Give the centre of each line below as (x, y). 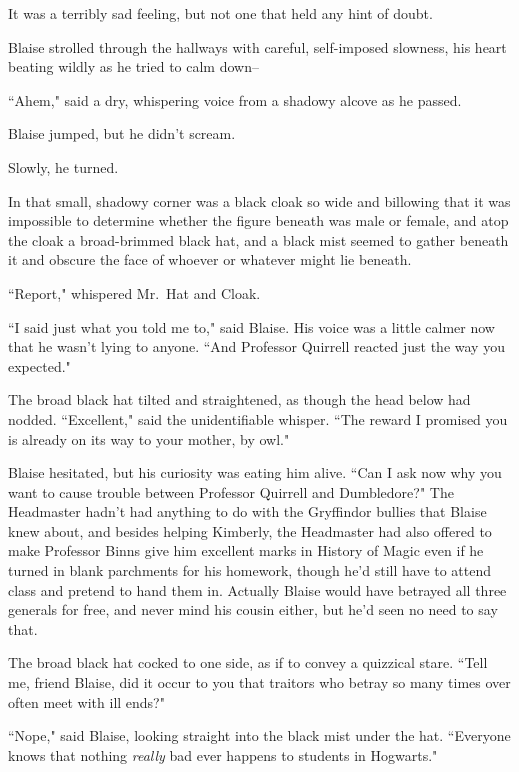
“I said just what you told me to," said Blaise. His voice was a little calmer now (251, 326)
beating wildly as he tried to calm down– (133, 66)
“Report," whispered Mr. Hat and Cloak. (134, 292)
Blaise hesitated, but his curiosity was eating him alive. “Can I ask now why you (255, 472)
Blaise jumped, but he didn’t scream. (122, 133)
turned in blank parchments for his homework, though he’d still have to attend (250, 570)
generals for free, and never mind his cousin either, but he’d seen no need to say (253, 609)
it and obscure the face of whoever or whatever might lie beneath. (210, 259)
